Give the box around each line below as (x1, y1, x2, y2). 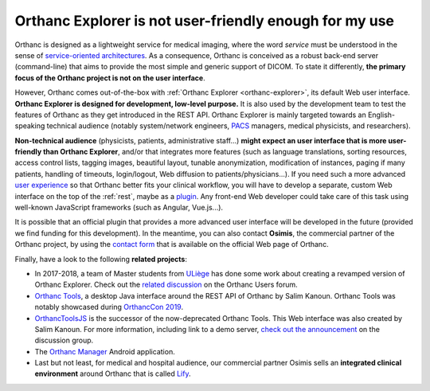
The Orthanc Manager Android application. (34, 346, 175, 356)
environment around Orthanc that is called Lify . (34, 369, 191, 378)
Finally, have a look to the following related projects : (14, 254, 187, 264)
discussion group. (34, 335, 94, 346)
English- (367, 110, 396, 119)
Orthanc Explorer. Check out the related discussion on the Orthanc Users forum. (34, 280, 298, 290)
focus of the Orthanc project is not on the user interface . (14, 72, 206, 83)
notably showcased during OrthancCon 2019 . (34, 303, 183, 312)
